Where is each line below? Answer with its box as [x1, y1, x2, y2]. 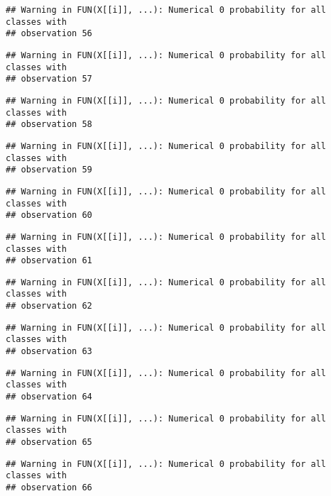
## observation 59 [6, 165, 92, 175]
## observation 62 [6, 301, 92, 312]
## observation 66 [6, 483, 92, 492]
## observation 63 [6, 346, 92, 357]
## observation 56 [6, 28, 92, 39]
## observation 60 [6, 210, 92, 221]
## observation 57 [6, 74, 92, 84]
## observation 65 [6, 437, 92, 448]
